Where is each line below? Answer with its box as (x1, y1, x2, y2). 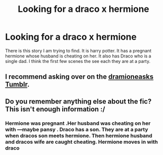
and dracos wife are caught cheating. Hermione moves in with (5, 138, 158, 145)
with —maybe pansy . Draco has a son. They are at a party (5, 126, 148, 133)
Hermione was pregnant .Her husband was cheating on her (5, 120, 151, 127)
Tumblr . (5, 80, 30, 89)
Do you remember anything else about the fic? (5, 97, 152, 105)
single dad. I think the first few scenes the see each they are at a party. (5, 58, 151, 64)
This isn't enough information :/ (5, 105, 105, 113)
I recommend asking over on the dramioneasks (5, 73, 154, 81)
